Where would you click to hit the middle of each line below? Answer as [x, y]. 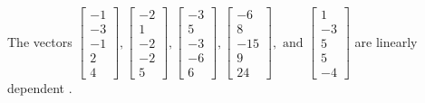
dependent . [40, 88]
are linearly [386, 41]
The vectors [40, 41]
